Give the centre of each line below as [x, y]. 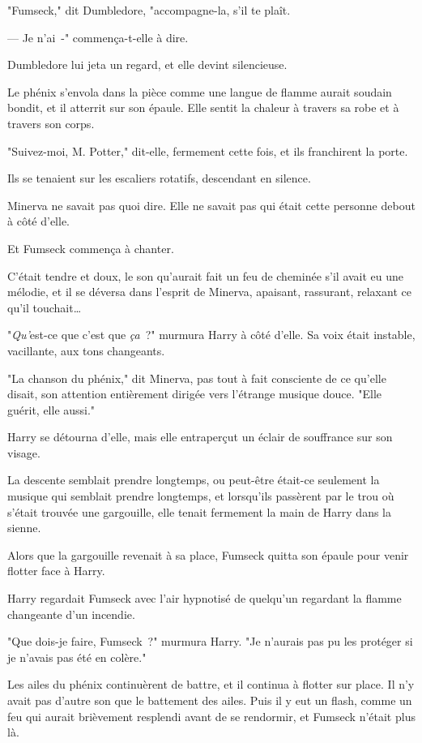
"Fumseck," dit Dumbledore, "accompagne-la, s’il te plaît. [149, 10]
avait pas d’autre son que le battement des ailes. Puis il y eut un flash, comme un [210, 700]
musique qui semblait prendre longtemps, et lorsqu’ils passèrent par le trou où [201, 496]
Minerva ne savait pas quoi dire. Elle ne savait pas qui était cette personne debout [211, 205]
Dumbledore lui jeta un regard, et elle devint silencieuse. [147, 64]
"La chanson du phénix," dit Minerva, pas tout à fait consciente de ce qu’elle [197, 378]
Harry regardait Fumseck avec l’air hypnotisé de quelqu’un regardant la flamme [205, 598]
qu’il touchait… [45, 307]
